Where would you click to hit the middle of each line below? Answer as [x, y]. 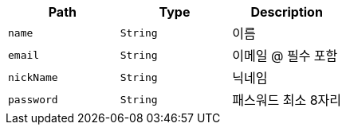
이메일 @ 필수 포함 [285, 56]
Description [287, 12]
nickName [33, 77]
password [33, 99]
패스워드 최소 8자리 [287, 100]
